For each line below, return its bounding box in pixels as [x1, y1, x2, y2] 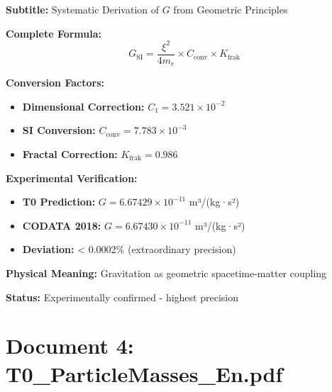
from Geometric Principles [173, 2, 288, 16]
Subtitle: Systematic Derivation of [6, 2, 160, 16]
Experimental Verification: [6, 170, 138, 185]
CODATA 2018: [22, 218, 101, 233]
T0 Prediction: [22, 194, 96, 209]
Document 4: [6, 331, 134, 360]
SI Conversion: [22, 123, 96, 138]
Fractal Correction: [22, 146, 118, 161]
